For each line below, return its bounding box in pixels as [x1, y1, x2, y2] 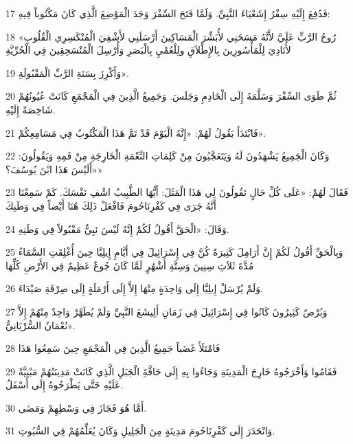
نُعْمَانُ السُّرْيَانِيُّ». [5, 318, 76, 332]
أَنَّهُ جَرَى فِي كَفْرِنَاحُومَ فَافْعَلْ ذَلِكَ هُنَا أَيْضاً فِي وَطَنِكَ [5, 198, 216, 212]
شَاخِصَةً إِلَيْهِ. [5, 102, 56, 116]
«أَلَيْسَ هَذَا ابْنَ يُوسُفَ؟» [5, 162, 103, 176]
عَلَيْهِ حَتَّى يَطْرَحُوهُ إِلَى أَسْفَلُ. [5, 377, 124, 392]
